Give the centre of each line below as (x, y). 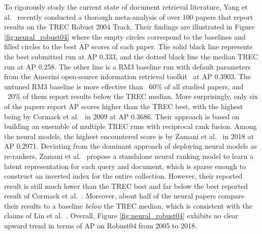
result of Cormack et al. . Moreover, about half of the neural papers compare (124, 196)
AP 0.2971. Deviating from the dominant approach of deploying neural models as (130, 146)
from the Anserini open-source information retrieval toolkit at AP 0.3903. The (127, 76)
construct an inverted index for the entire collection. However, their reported (123, 176)
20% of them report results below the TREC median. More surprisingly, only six (133, 96)
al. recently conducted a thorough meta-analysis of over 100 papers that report (129, 16)
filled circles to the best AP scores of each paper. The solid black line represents (128, 46)
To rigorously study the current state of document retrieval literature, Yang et (126, 7)
